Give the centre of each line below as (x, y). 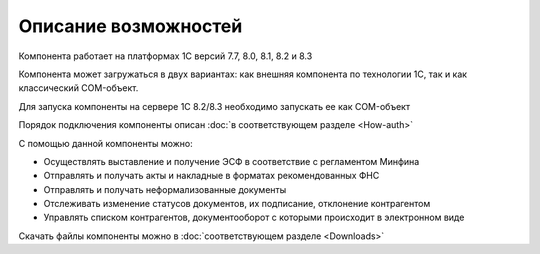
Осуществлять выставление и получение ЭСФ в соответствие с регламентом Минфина (231, 161)
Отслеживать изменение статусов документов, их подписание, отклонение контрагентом (237, 204)
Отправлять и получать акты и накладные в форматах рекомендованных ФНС (211, 176)
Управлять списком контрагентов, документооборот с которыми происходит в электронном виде (254, 217)
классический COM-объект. (78, 88)
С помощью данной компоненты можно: (106, 143)
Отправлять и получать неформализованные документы (165, 189)
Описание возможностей (130, 26)
